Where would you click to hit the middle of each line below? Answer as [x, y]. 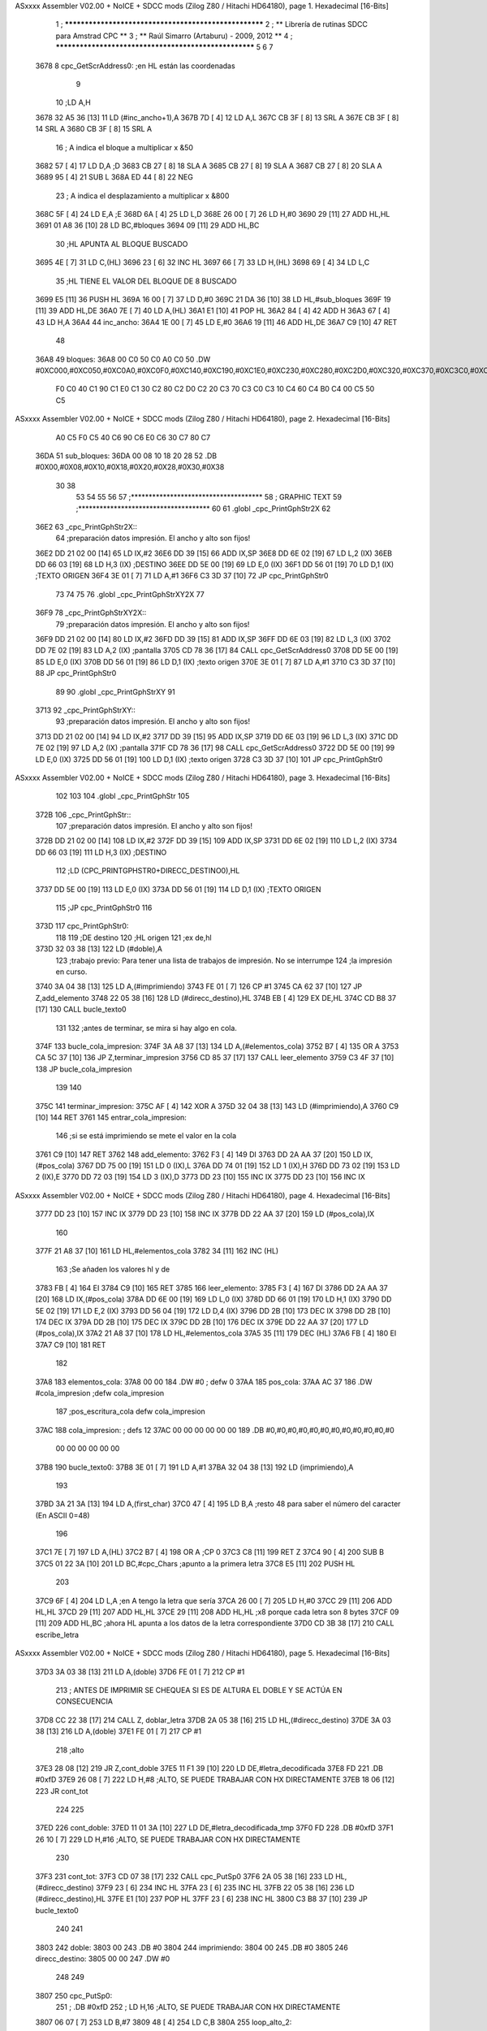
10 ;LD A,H [73, 102]
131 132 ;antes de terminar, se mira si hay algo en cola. [146, 1028]
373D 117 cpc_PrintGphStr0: [82, 926]
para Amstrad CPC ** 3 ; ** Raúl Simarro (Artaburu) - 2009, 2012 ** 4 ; [174, 36]
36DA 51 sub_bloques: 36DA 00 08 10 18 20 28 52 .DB [126, 456]
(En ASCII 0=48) [62, 1515]
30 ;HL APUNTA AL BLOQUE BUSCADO [122, 244]
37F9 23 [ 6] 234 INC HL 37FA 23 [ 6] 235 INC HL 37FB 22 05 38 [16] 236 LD [225, 1888]
